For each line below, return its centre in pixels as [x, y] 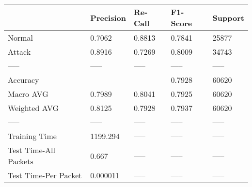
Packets [21, 161]
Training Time [32, 136]
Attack [19, 52]
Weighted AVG [33, 108]
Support [228, 17]
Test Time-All [31, 150]
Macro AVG [28, 94]
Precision [108, 17]
